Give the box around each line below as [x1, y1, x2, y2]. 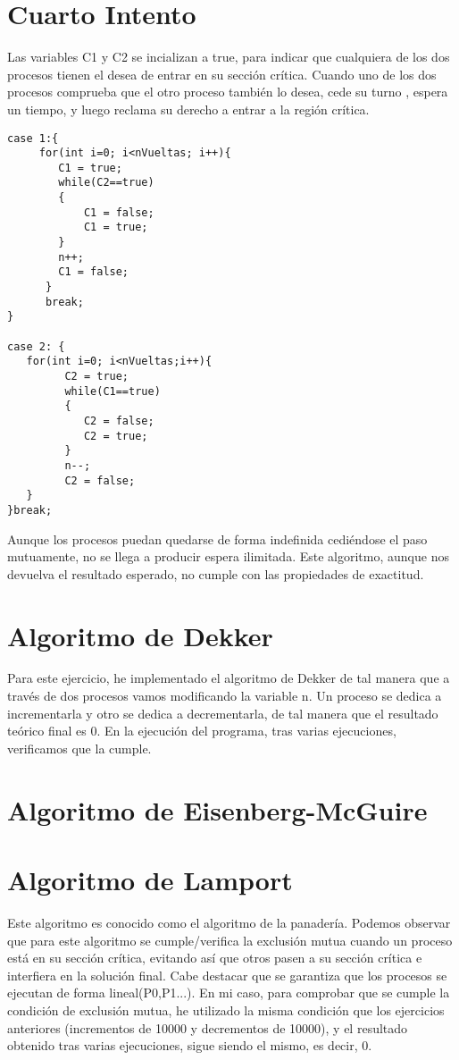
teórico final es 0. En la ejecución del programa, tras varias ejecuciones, [7, 721, 396, 740]
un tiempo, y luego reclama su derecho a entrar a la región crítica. [7, 99, 370, 118]
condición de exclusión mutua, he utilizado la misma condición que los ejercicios [7, 1000, 445, 1019]
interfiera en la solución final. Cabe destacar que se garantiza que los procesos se [7, 965, 447, 984]
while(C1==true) [64, 384, 161, 398]
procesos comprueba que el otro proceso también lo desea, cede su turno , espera [7, 82, 448, 101]
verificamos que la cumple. [7, 738, 152, 757]
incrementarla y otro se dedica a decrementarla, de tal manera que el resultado [7, 703, 438, 722]
